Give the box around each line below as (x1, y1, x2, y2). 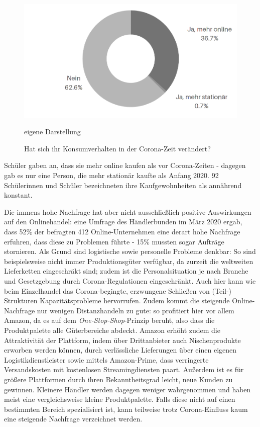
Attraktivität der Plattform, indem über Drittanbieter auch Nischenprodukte (4, 334, 241, 345)
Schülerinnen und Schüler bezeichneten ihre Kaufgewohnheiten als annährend (4, 180, 242, 190)
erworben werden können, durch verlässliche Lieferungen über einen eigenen (4, 345, 237, 355)
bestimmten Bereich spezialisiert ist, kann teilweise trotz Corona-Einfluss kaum (4, 403, 248, 414)
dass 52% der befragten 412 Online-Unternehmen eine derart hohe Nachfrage (4, 226, 240, 237)
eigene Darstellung (24, 126, 81, 137)
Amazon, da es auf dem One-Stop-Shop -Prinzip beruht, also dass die (4, 315, 215, 325)
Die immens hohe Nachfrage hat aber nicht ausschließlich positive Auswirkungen (4, 206, 251, 217)
